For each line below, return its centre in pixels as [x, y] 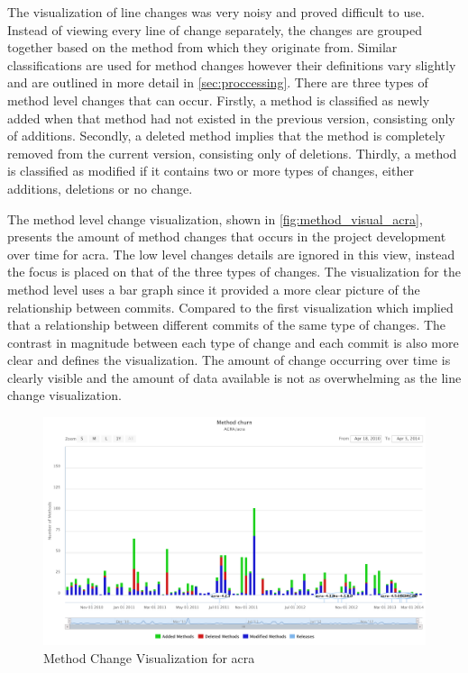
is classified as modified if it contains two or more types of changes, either [211, 171]
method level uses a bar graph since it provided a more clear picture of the [214, 289]
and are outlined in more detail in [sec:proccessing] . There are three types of [218, 82]
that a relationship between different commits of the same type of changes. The [227, 325]
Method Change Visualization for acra [149, 658]
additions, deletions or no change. [100, 188]
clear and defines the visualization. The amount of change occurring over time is [229, 360]
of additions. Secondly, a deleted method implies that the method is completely [226, 136]
